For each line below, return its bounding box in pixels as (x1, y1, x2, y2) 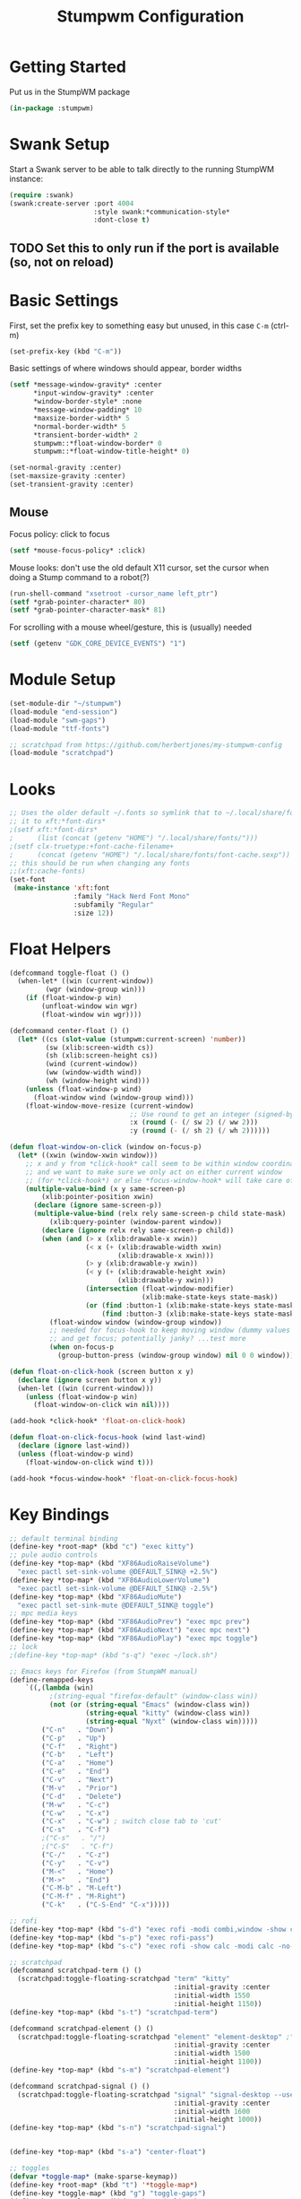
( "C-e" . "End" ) (41, 1767, 110, 1777)
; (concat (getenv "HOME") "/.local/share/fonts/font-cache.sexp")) (9, 850, 291, 859)
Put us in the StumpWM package (9, 86, 131, 97)
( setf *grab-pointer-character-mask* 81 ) (9, 605, 167, 615)
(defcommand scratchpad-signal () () (9, 2082, 150, 2090)
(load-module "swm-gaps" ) (9, 716, 106, 725)
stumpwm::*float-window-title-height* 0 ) (32, 447, 191, 456)
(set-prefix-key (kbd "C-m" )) (9, 347, 123, 356)
